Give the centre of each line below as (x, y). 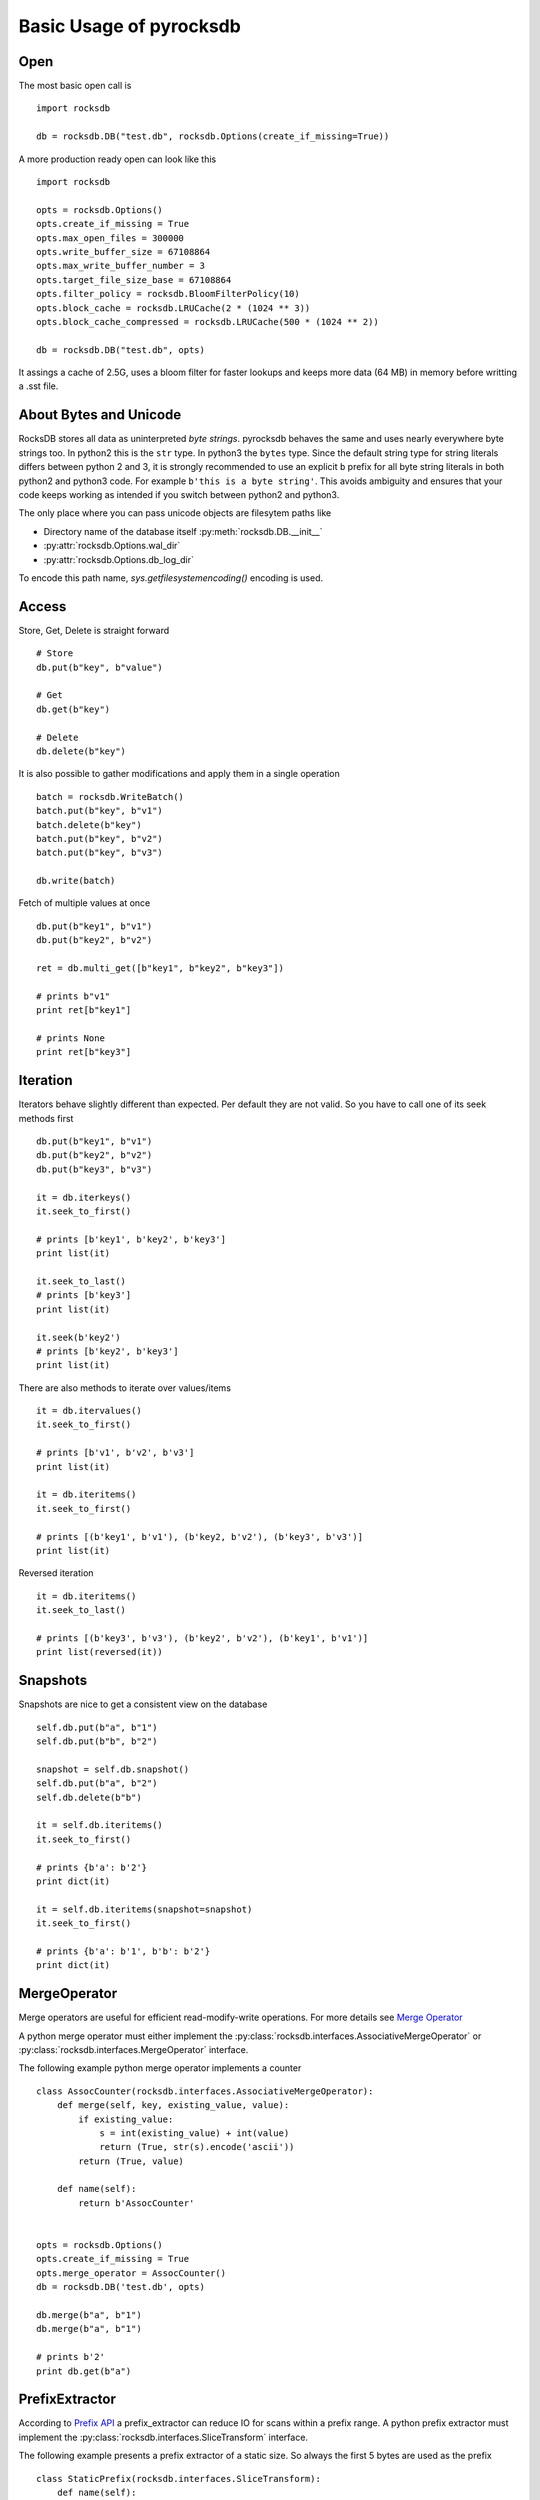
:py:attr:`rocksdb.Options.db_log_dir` (118, 559)
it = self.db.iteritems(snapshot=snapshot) (144, 1909)
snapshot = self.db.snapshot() (113, 1769)
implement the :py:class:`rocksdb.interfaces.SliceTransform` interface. (163, 2437)
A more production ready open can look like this (117, 159)
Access (42, 606)
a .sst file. (38, 386)
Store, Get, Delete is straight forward (94, 630)
